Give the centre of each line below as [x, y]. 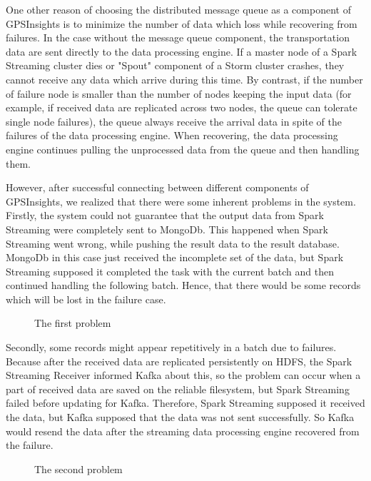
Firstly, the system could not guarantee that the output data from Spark [165, 215]
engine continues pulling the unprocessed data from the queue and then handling [183, 149]
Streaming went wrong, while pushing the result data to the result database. [173, 243]
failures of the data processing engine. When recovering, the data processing [172, 135]
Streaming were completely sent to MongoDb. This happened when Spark [167, 229]
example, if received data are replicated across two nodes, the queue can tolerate [182, 107]
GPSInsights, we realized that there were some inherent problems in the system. [181, 201]
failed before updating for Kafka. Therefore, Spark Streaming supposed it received [185, 403]
